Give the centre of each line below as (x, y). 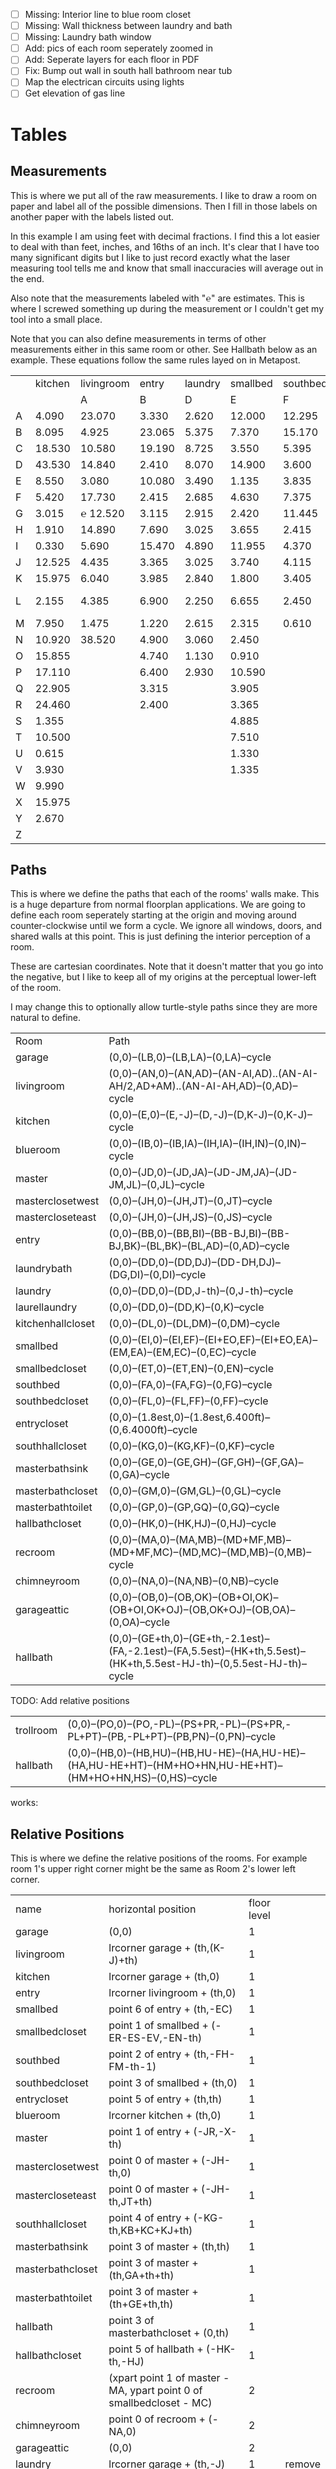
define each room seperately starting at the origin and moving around (153, 915)
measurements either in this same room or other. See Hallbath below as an (164, 349)
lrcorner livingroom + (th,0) (172, 1993)
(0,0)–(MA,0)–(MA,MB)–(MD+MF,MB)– (200, 1540)
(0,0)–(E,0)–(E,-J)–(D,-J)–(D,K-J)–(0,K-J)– (210, 1115)
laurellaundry (46, 1307)
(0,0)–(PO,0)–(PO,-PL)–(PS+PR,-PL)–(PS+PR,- (179, 1724)
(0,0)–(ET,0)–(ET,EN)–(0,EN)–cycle (191, 1369)
